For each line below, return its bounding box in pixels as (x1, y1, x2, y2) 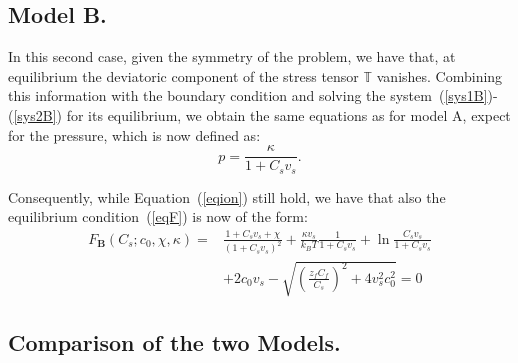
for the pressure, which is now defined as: (8, 124, 261, 145)
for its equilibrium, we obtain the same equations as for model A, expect (66, 104, 511, 125)
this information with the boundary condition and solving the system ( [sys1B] (8, 85, 488, 106)
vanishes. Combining (376, 65, 503, 86)
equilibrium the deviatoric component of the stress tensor (8, 65, 359, 86)
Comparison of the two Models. (8, 327, 341, 358)
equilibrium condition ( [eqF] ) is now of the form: (8, 206, 308, 227)
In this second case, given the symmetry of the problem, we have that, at (8, 46, 456, 67)
